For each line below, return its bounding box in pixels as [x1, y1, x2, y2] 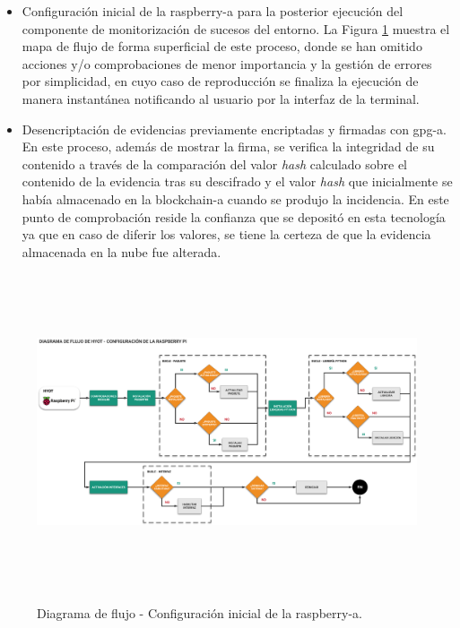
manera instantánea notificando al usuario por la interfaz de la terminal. [22, 89, 420, 108]
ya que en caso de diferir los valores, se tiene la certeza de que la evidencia [22, 225, 431, 244]
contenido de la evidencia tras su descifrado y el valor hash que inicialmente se [22, 172, 453, 191]
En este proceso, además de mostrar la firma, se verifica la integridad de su [22, 137, 435, 156]
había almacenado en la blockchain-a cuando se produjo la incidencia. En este [22, 189, 449, 208]
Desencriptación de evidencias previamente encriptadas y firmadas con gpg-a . [22, 119, 447, 138]
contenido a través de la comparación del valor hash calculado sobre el [22, 154, 408, 173]
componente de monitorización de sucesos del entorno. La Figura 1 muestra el [22, 19, 450, 38]
